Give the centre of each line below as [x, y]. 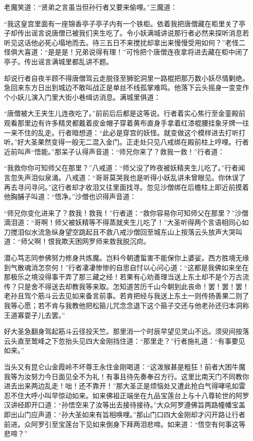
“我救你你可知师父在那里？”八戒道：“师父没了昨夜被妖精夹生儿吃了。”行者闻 [125, 168]
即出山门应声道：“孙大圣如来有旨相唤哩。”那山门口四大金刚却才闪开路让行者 [125, 414]
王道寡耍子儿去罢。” [35, 315]
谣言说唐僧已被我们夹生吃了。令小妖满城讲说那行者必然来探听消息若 [140, 33]
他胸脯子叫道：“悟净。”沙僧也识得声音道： [70, 196]
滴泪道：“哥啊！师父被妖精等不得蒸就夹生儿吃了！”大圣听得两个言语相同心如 [126, 222]
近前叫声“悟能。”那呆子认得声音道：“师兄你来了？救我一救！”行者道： [114, 151]
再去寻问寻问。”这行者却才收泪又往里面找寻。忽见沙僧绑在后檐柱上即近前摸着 [126, 187]
